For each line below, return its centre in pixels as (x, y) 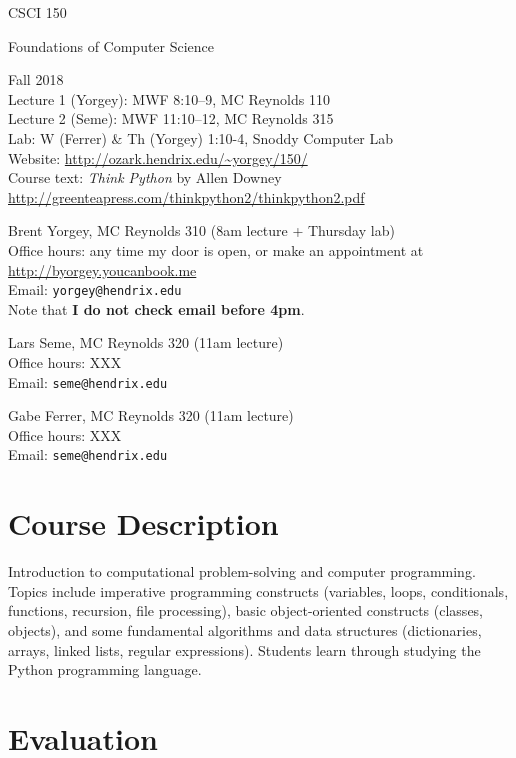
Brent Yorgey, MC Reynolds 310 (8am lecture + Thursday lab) (201, 230)
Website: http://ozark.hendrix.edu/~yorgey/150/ (158, 157)
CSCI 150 (37, 12)
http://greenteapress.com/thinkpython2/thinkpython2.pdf (186, 196)
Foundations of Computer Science (111, 45)
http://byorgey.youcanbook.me (102, 269)
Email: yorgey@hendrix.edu (95, 289)
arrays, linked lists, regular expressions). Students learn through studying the (244, 649)
